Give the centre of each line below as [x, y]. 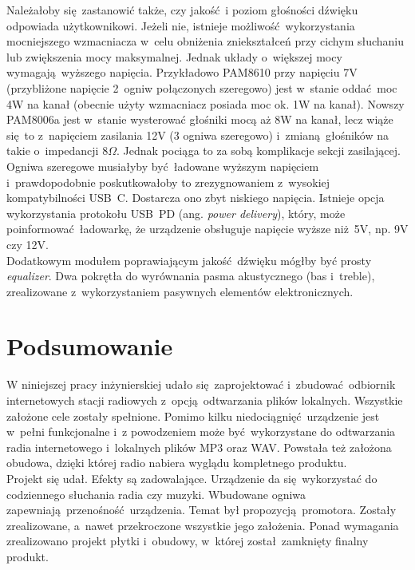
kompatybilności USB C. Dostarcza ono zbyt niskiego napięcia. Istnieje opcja [196, 198]
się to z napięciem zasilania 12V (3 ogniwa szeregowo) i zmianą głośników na [198, 135]
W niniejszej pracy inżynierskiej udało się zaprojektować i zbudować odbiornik [201, 384]
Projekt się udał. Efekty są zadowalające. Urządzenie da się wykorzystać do [192, 478]
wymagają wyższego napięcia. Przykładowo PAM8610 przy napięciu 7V [182, 72]
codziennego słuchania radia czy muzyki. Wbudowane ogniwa [156, 494]
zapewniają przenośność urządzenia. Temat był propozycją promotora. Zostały [202, 510]
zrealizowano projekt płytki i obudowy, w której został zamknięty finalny [188, 541]
